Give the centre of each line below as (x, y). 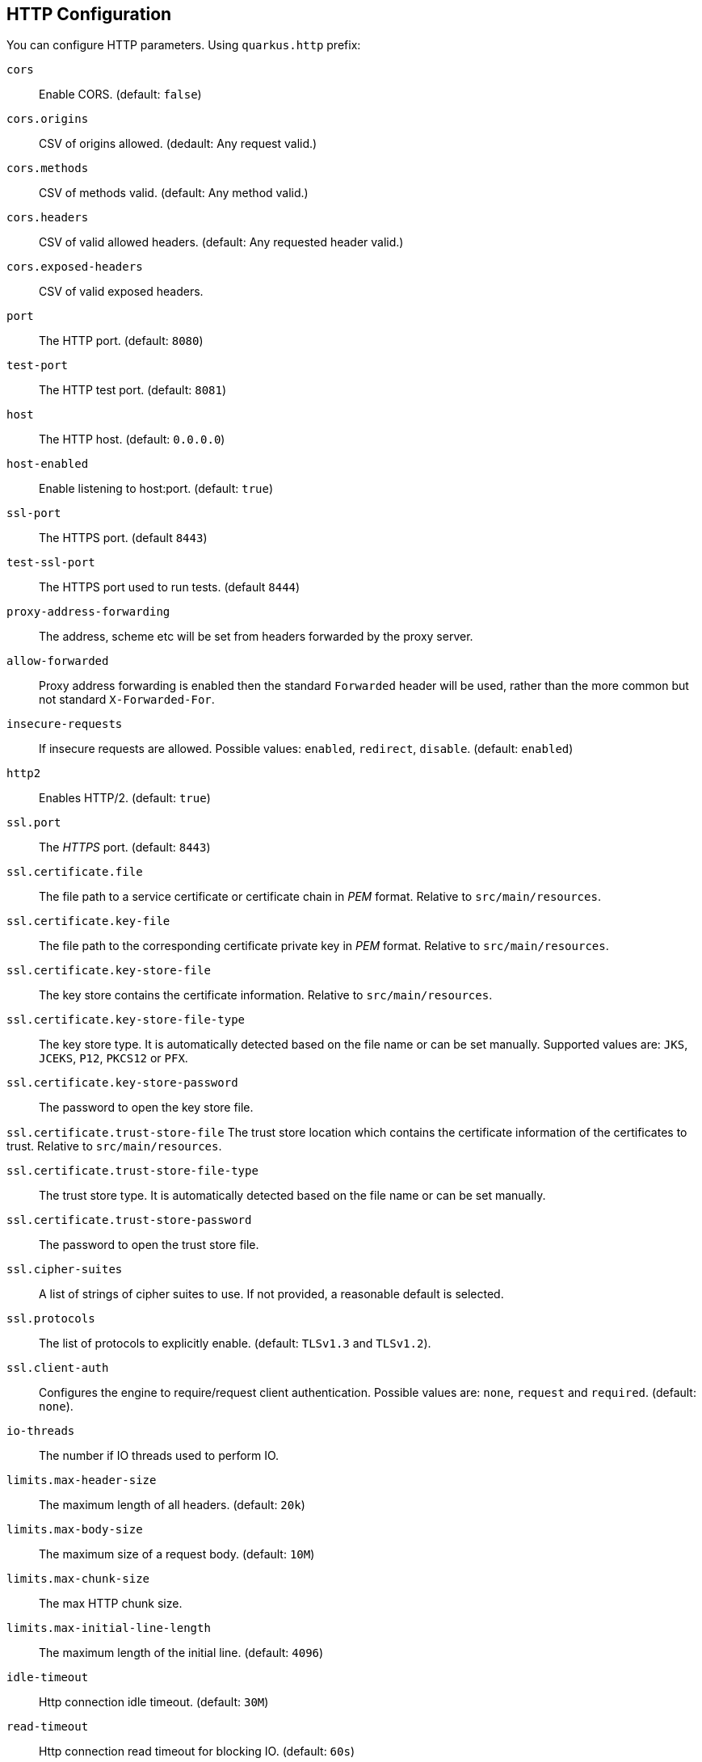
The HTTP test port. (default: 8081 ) (133, 390)
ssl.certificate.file (75, 872)
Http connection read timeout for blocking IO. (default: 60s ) (197, 1751)
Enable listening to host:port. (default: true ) (156, 489)
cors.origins (48, 119)
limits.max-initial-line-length (109, 1628)
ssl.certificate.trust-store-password (129, 1220)
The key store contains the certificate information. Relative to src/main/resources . (266, 995)
